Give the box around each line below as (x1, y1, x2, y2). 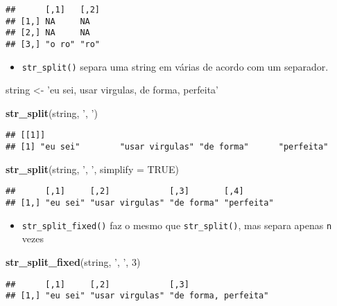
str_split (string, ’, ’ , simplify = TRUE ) (6, 161, 180, 176)
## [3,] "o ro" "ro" (6, 39, 101, 49)
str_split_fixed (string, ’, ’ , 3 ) (6, 254, 141, 269)
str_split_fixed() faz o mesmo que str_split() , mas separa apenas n (21, 217, 332, 232)
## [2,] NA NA (6, 28, 90, 38)
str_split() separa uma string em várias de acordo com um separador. (21, 59, 329, 73)
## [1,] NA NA (6, 16, 90, 26)
